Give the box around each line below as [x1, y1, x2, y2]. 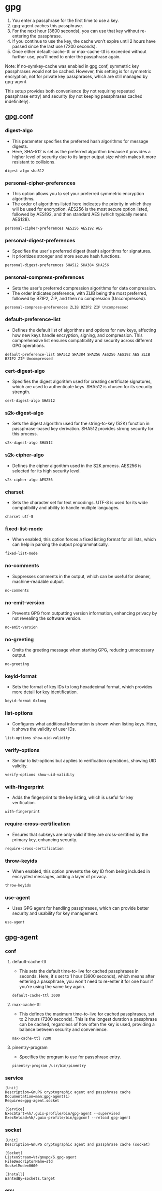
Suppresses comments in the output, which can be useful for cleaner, [12, 573, 151, 579]
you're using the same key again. [19, 983, 86, 989]
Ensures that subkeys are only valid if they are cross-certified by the [12, 831, 148, 837]
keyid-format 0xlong [5, 699, 47, 704]
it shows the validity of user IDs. [12, 726, 76, 732]
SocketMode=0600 [5, 1163, 38, 1168]
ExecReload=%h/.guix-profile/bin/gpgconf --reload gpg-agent [5, 1116, 131, 1120]
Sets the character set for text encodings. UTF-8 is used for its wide [12, 500, 148, 505]
